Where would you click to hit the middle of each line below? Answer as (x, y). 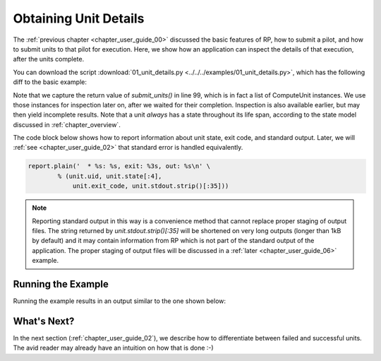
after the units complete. (49, 59)
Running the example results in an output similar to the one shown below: (119, 301)
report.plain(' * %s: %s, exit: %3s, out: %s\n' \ (119, 166)
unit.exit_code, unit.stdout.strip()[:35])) (151, 186)
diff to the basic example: (50, 82)
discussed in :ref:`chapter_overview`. (67, 124)
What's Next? (44, 321)
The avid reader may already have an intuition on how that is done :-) (114, 348)
